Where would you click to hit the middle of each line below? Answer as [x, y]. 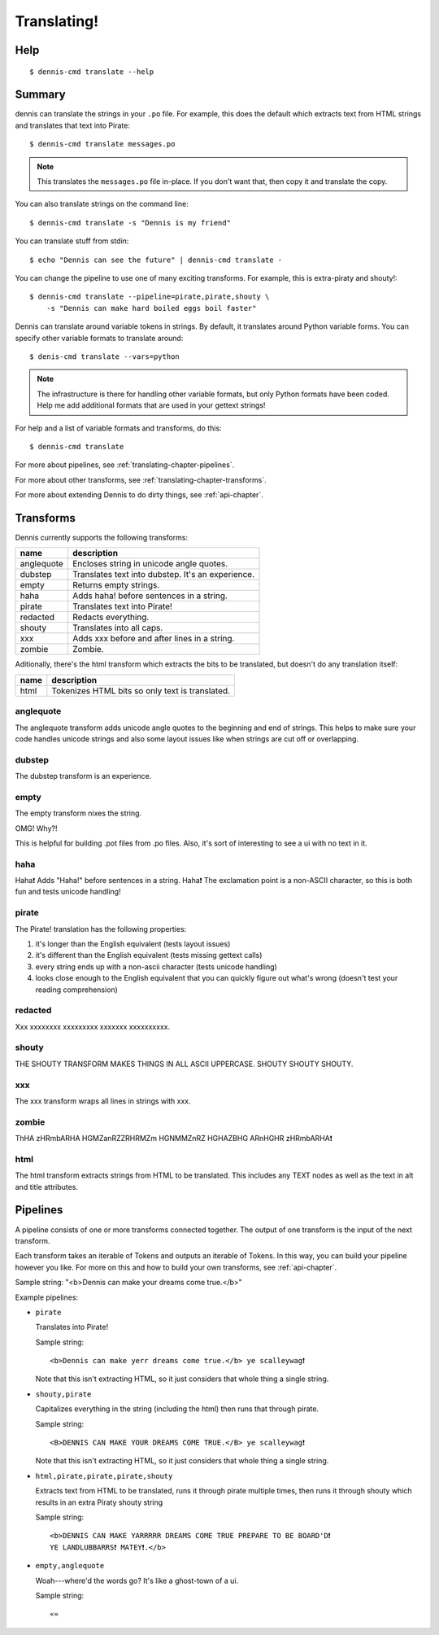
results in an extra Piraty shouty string [99, 1502]
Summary [40, 95]
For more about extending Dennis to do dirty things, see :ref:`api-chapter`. [139, 495]
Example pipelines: [47, 1297]
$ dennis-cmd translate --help [92, 72]
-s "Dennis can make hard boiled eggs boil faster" [151, 308]
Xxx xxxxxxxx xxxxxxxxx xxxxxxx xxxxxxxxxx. [93, 1026]
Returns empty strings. [116, 585]
